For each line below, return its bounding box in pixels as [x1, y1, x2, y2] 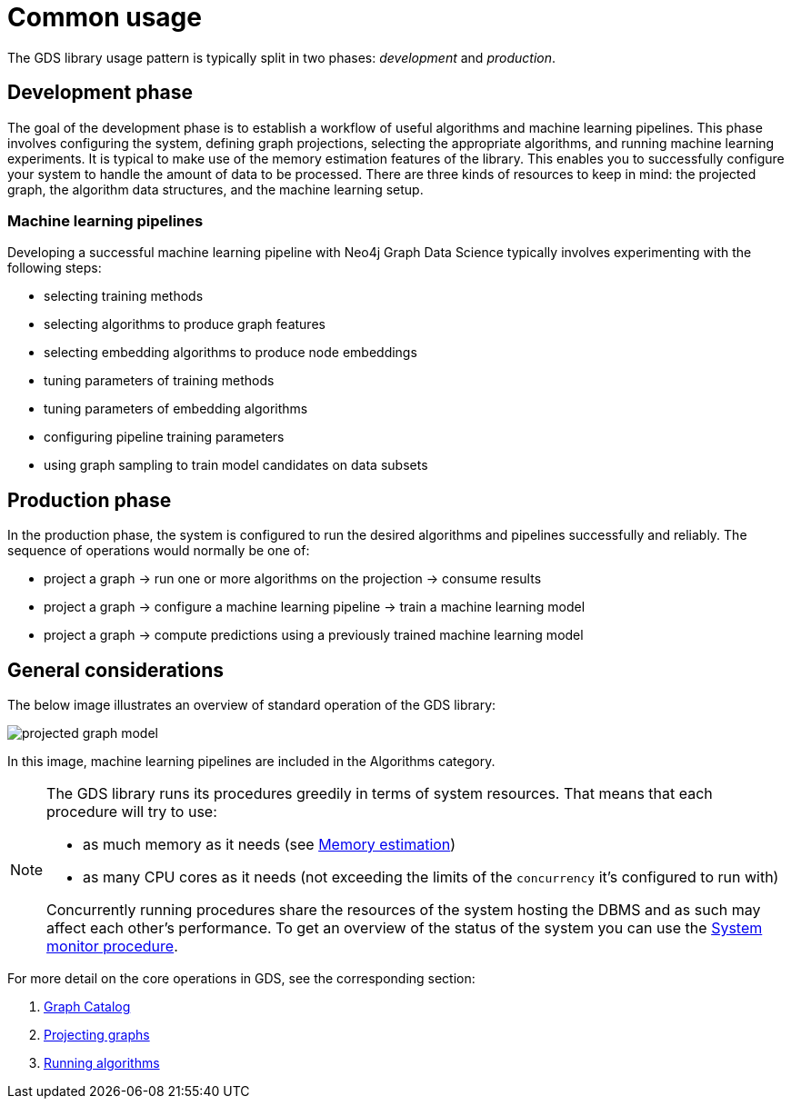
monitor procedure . [46, 937, 178, 956]
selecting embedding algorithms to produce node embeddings [44, 344, 417, 361]
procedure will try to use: [46, 802, 217, 822]
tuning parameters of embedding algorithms [44, 401, 308, 417]
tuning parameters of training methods [44, 373, 275, 389]
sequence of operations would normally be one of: [7, 543, 310, 559]
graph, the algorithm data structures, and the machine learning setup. [7, 181, 424, 197]
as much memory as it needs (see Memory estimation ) [83, 835, 456, 854]
